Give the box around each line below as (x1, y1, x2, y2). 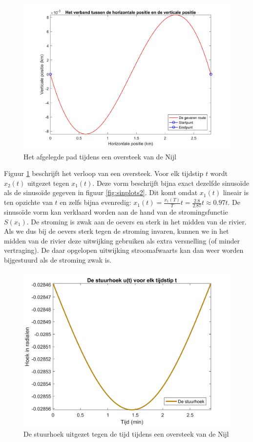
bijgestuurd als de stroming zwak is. (4, 254, 112, 265)
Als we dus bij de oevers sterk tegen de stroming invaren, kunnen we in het (4, 226, 229, 236)
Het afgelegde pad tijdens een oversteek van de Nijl (23, 152, 176, 162)
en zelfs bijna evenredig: (60, 197, 131, 207)
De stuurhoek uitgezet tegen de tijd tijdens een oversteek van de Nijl (23, 428, 229, 439)
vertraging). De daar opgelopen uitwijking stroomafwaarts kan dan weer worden (4, 245, 244, 255)
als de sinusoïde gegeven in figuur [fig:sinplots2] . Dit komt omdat (4, 187, 198, 198)
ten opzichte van (4, 197, 53, 207)
